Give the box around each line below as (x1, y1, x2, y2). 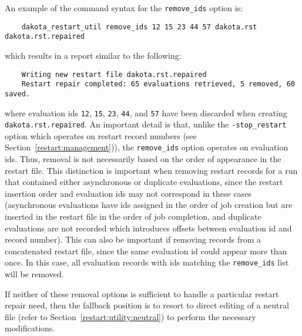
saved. (5, 89, 30, 98)
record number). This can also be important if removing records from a (5, 233, 261, 246)
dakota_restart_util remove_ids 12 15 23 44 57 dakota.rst (21, 22, 257, 31)
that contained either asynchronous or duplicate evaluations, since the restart (5, 176, 283, 188)
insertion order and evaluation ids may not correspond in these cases (5, 187, 251, 199)
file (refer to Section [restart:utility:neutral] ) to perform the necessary (5, 310, 256, 322)
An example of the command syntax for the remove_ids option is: (5, 2, 243, 14)
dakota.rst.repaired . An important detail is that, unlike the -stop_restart (5, 118, 287, 130)
